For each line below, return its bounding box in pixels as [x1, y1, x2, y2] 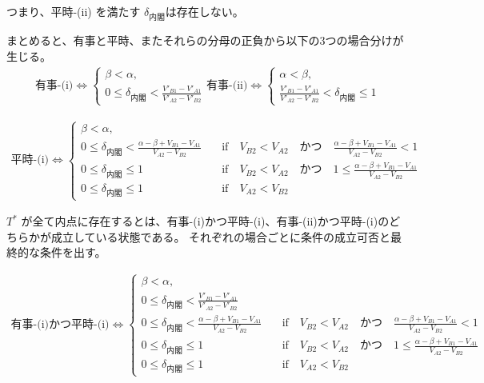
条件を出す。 [39, 244, 106, 261]
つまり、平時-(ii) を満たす [6, 3, 141, 19]
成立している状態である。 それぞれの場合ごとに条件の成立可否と [50, 228, 391, 245]
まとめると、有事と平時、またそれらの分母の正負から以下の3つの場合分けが [6, 32, 404, 49]
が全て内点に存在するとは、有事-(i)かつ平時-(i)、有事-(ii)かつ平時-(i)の [21, 213, 390, 229]
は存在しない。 [165, 3, 244, 19]
